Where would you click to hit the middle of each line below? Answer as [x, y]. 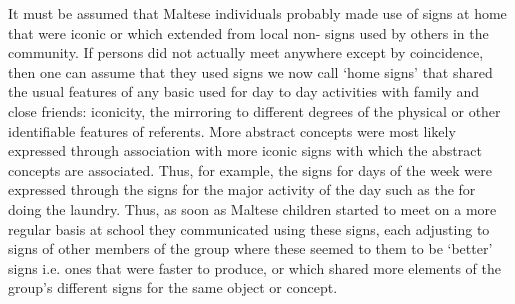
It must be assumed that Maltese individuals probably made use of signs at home [257, 13]
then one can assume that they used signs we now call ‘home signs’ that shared [250, 71]
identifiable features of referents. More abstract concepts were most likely [232, 130]
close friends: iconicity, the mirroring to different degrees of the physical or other [254, 110]
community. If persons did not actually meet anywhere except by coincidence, [246, 52]
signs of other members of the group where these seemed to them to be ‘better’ [250, 248]
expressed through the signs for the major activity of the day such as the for [242, 189]
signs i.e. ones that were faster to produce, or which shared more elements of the [254, 267]
